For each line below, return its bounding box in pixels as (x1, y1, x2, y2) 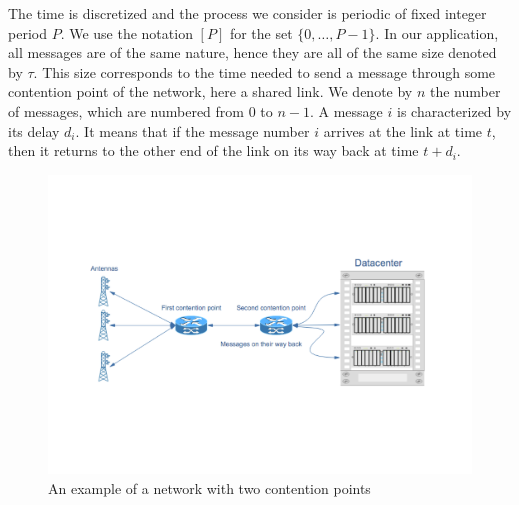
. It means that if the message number (75, 120, 310, 141)
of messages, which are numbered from (8, 100, 244, 121)
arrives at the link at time (323, 120, 483, 141)
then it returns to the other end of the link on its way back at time (8, 140, 419, 161)
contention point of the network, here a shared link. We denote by (8, 81, 413, 102)
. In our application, (375, 22, 499, 43)
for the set (229, 22, 293, 43)
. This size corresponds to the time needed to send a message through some (33, 61, 496, 82)
